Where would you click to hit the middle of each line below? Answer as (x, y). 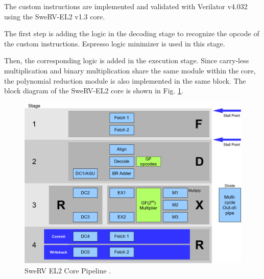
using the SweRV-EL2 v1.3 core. (55, 16)
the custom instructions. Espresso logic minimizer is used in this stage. (115, 43)
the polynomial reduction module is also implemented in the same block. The (125, 80)
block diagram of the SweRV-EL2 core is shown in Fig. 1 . (94, 91)
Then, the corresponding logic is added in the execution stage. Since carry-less (127, 60)
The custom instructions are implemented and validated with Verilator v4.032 (126, 6)
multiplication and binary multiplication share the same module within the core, (130, 70)
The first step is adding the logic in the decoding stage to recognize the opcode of (132, 33)
